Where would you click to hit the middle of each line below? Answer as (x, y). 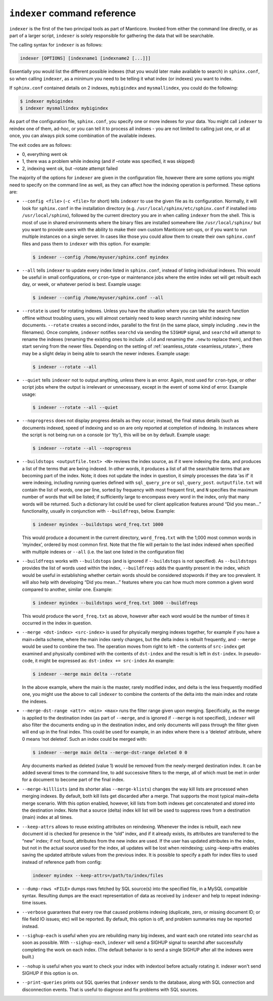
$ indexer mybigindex (47, 101)
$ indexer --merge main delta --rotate (82, 674)
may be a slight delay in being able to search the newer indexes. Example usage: (106, 353)
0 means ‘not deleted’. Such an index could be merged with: (84, 739)
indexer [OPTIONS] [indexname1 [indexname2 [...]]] (85, 58)
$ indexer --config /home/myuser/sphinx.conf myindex (101, 257)
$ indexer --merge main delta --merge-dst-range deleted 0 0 (110, 752)
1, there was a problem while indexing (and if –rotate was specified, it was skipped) (108, 161)
